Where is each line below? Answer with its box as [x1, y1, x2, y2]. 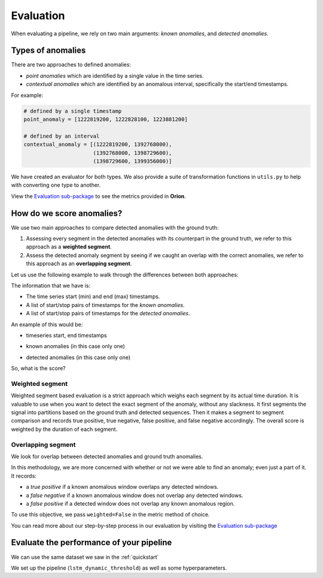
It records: [11, 472, 37, 479]
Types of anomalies [11, 45, 86, 56]
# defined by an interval [23, 132, 100, 139]
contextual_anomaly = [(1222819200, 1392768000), [23, 141, 172, 148]
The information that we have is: [11, 282, 91, 289]
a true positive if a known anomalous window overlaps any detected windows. [26, 483, 219, 491]
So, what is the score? [11, 365, 66, 372]
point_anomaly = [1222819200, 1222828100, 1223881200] [23, 116, 188, 123]
